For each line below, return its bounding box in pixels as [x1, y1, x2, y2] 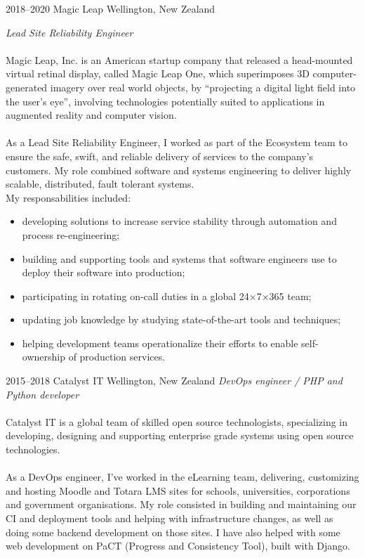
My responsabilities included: [6, 190, 131, 205]
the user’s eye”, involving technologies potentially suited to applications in [6, 93, 325, 108]
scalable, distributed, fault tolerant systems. [6, 176, 194, 191]
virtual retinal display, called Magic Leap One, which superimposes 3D [6, 66, 310, 81]
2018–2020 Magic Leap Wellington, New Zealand [6, 1, 215, 15]
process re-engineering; [22, 227, 120, 242]
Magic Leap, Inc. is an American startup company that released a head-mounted [6, 52, 353, 67]
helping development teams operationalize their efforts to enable [22, 335, 298, 350]
